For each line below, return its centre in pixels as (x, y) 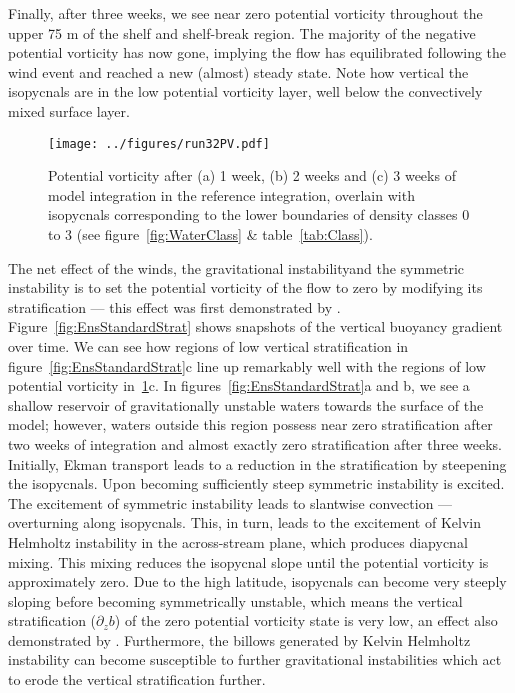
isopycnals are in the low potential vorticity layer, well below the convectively (245, 91)
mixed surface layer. (69, 110)
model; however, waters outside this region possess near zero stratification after (250, 424)
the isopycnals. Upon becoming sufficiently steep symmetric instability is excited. (256, 483)
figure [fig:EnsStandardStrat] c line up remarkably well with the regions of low (247, 365)
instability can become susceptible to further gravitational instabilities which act (255, 659)
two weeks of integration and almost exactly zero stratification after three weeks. (255, 443)
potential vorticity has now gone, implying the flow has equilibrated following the (257, 52)
